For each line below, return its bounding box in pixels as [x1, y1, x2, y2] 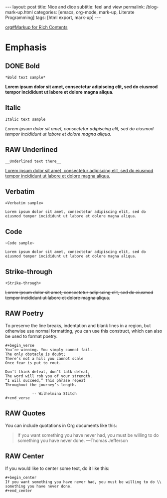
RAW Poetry [5, 309, 44, 318]
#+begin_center [5, 475, 37, 480]
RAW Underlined [5, 145, 58, 154]
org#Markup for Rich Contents [5, 24, 68, 30]
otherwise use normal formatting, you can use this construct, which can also [5, 328, 163, 334]
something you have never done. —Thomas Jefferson [17, 437, 128, 443]
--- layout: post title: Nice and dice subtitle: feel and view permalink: [5, 4, 145, 10]
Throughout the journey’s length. [5, 382, 77, 387]
